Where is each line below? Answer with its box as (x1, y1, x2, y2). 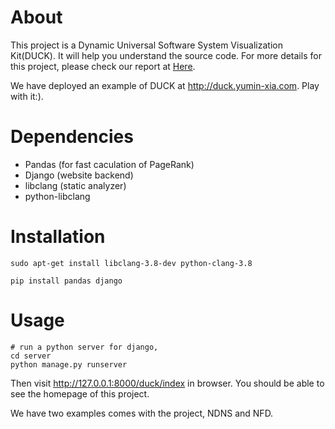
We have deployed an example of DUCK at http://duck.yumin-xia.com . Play (10, 79, 320, 91)
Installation (10, 226, 106, 248)
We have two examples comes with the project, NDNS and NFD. (10, 407, 274, 419)
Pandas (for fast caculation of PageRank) (24, 158, 195, 170)
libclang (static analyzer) (24, 179, 127, 191)
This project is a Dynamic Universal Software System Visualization (10, 39, 283, 51)
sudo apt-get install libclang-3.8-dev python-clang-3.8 (10, 258, 253, 268)
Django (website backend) (24, 169, 134, 181)
